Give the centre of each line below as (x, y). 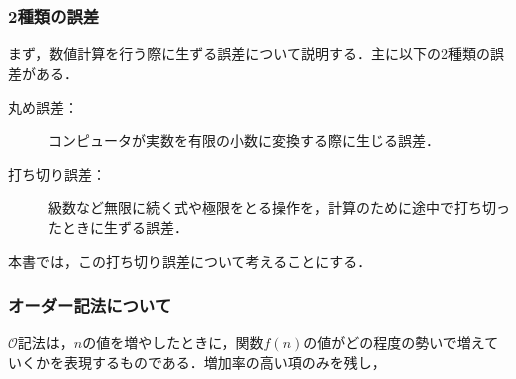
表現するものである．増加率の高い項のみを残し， (224, 362)
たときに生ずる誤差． (118, 227)
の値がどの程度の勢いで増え (394, 342)
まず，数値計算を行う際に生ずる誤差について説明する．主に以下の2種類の (249, 53)
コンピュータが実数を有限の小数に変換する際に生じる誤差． (244, 140)
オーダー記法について (90, 305)
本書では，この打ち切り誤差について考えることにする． (190, 260)
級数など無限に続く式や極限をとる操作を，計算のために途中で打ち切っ (279, 207)
